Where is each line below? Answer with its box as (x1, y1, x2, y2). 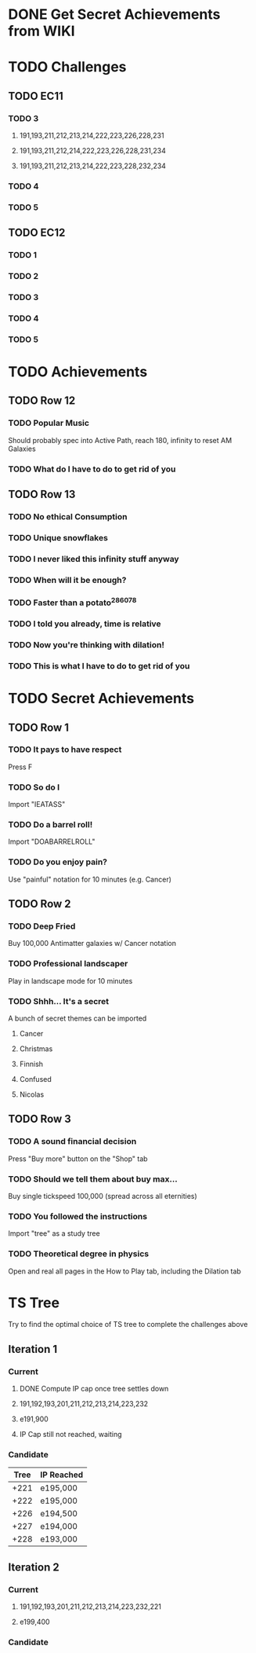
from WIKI (8, 22, 76, 40)
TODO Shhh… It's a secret (8, 995, 110, 1006)
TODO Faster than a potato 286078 (8, 596, 137, 608)
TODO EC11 (8, 89, 64, 103)
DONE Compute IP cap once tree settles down (19, 1384, 169, 1394)
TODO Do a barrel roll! (8, 819, 93, 830)
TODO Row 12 (8, 394, 76, 408)
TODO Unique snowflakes (8, 532, 108, 543)
